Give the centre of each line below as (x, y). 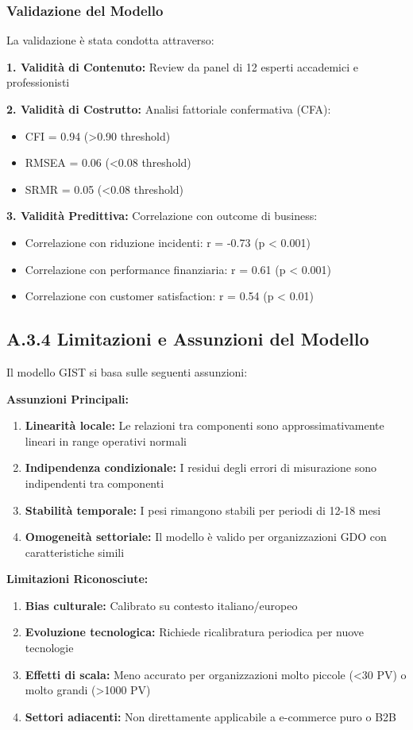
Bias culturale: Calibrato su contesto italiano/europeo (161, 605)
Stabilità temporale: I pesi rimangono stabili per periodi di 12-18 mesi (203, 510)
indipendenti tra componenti (95, 483)
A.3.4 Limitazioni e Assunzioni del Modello (188, 339)
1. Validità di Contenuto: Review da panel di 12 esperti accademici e (182, 66)
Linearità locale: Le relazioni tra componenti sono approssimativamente (205, 425)
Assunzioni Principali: (68, 398)
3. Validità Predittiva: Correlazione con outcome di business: (162, 216)
